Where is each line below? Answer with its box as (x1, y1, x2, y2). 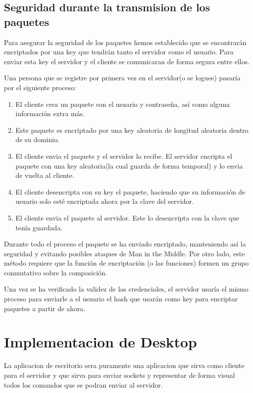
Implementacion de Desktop (4, 332, 197, 352)
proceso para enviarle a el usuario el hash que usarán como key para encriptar (4, 294, 238, 304)
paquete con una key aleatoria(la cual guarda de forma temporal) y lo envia (15, 160, 243, 171)
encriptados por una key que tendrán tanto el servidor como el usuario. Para (4, 47, 233, 57)
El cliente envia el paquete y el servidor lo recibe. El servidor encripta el (15, 150, 232, 161)
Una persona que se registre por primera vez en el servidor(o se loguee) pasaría (4, 73, 241, 83)
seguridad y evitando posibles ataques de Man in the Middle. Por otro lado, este (4, 248, 245, 258)
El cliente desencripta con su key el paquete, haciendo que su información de (15, 186, 245, 196)
